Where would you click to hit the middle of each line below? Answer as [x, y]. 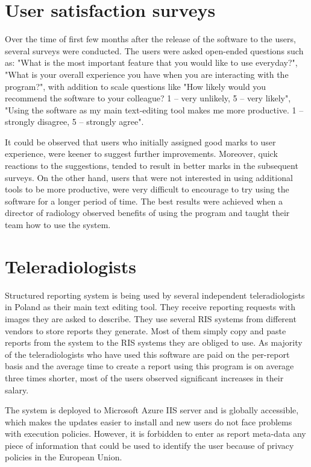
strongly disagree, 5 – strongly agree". [74, 122]
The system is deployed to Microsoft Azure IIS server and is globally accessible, [152, 410]
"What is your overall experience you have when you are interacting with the [147, 74]
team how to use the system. [58, 225]
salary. [17, 389]
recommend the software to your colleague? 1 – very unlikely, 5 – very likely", [148, 98]
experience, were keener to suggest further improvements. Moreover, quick [141, 154]
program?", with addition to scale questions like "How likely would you [136, 86]
